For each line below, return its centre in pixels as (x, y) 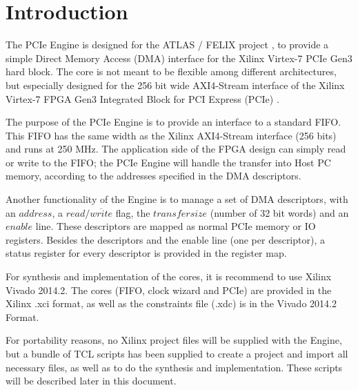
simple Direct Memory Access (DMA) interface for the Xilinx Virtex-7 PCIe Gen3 (179, 58)
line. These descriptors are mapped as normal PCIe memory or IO (176, 226)
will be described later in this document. (91, 381)
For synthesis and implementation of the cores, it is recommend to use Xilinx (169, 276)
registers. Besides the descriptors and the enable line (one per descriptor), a (165, 239)
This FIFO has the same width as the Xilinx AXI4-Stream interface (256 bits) (171, 135)
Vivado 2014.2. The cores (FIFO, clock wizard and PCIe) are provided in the (169, 290)
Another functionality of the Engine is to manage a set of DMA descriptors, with (177, 199)
